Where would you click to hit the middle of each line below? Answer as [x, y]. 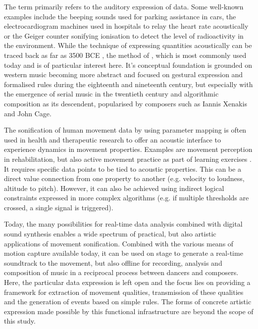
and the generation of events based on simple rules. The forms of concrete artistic [128, 302]
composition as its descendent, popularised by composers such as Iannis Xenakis [126, 103]
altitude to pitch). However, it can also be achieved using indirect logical [114, 188]
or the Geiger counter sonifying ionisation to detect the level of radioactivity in [124, 35]
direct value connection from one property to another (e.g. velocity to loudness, [124, 178]
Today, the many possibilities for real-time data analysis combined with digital [123, 224]
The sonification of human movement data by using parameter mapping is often [125, 130]
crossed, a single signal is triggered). [59, 207]
